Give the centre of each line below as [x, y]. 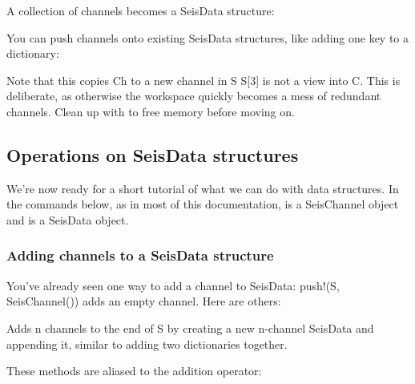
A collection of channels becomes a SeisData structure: [141, 10]
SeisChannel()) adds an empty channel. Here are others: [144, 301]
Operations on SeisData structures [153, 154]
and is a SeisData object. [68, 219]
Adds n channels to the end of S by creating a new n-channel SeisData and [190, 327]
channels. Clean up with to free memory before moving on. [151, 111]
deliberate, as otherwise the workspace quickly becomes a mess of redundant [194, 96]
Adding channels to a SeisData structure [140, 255]
